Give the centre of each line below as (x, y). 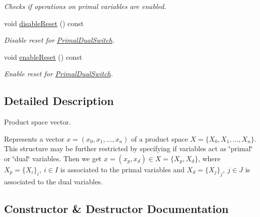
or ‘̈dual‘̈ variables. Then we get (53, 158)
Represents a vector (34, 138)
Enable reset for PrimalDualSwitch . (59, 74)
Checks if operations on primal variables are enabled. (85, 6)
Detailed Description (59, 101)
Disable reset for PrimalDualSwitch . (59, 40)
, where (209, 158)
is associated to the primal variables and (122, 169)
